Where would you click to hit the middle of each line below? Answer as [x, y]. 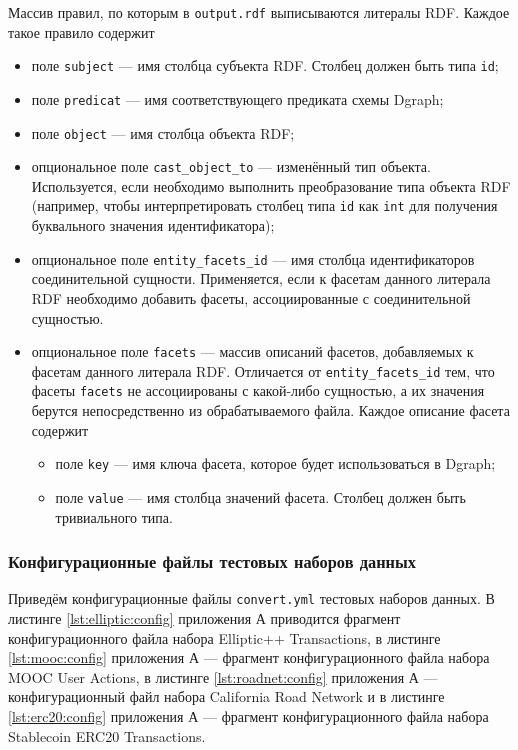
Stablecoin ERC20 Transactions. [107, 735]
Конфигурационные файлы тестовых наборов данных [212, 561]
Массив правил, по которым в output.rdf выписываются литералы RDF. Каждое [259, 12]
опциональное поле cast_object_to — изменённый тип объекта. [231, 166]
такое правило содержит [81, 31]
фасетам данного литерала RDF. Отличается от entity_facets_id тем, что [263, 370]
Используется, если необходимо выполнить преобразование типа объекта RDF [271, 185]
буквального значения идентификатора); [153, 225]
